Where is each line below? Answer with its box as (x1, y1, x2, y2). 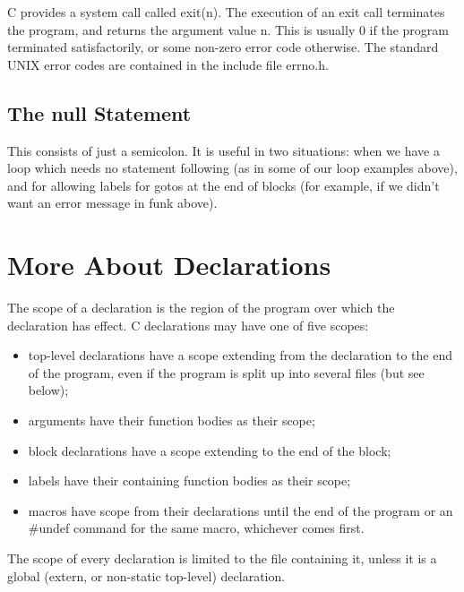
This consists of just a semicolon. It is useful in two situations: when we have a (7, 141, 440, 159)
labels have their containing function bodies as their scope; (28, 471, 351, 490)
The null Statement (7, 99, 192, 126)
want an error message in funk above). (7, 193, 218, 212)
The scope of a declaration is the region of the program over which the (7, 298, 395, 317)
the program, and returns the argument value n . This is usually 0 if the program (7, 20, 449, 39)
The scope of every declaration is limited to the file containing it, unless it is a (7, 549, 437, 568)
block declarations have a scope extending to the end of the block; (28, 441, 391, 459)
